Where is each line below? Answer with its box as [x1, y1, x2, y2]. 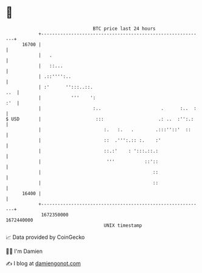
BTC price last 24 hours [92, 26, 156, 32]
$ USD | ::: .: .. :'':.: [5, 116, 194, 122]
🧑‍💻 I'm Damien [5, 247, 43, 255]
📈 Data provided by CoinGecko [5, 233, 85, 241]
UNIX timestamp [103, 222, 142, 229]
